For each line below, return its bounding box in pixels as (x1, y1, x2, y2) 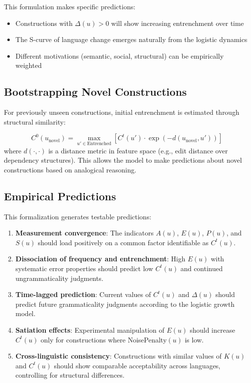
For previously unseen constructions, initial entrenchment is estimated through (4, 107, 239, 117)
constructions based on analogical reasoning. (4, 164, 137, 174)
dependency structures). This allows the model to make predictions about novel (4, 155, 242, 165)
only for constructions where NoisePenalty (41, 334, 167, 344)
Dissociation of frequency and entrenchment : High (15, 254, 186, 264)
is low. (185, 334, 204, 344)
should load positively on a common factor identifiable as (38, 237, 209, 247)
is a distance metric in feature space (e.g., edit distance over (48, 145, 228, 155)
